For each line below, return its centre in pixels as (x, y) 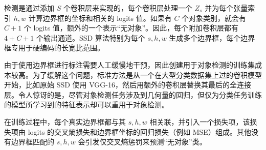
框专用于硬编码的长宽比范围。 (54, 48)
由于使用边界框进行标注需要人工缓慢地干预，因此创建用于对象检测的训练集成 (133, 64)
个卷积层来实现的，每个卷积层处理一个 (128, 8)
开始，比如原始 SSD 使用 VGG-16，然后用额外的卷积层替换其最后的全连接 (128, 85)
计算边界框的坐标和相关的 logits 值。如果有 (100, 18)
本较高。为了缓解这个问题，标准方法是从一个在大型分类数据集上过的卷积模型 (133, 74)
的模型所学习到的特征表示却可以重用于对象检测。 (86, 104)
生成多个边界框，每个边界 (212, 37)
